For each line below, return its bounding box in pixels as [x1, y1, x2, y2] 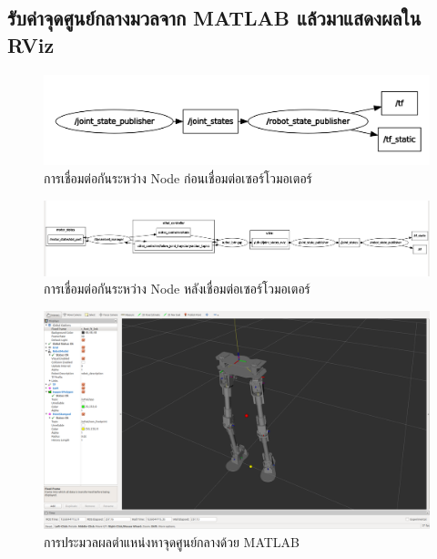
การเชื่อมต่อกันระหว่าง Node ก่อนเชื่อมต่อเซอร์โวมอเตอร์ [44, 168, 312, 187]
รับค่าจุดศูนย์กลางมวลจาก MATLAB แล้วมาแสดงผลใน [7, 4, 422, 32]
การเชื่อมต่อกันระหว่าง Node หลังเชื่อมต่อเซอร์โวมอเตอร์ [44, 279, 310, 298]
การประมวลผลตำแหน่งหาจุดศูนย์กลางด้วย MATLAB [44, 532, 300, 551]
